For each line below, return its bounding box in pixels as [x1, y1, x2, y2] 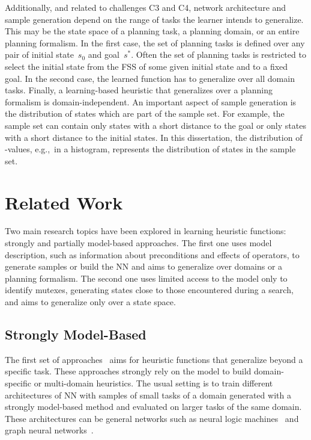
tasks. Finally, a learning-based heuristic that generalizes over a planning [5, 84, 273, 96]
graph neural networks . [5, 424, 94, 436]
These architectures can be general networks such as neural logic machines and [5, 412, 299, 424]
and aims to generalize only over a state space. [5, 296, 176, 308]
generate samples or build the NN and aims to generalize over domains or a [5, 260, 283, 273]
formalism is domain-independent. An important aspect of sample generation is [5, 95, 297, 108]
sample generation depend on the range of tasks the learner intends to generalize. [5, 13, 304, 25]
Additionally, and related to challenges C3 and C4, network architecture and [5, 1, 286, 13]
